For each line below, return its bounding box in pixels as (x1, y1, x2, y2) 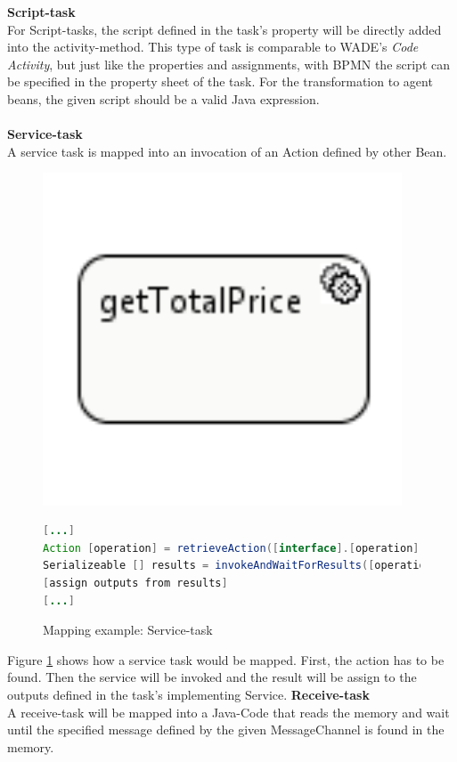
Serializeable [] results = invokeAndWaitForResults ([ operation (43, 559, 432, 572)
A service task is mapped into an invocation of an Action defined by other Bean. (7, 142, 447, 160)
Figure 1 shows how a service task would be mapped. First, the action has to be (7, 650, 445, 669)
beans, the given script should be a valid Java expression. (7, 89, 320, 108)
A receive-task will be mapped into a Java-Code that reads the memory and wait (7, 702, 450, 721)
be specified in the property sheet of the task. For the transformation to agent (7, 72, 433, 91)
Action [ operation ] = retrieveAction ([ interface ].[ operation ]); (43, 541, 432, 555)
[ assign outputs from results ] (43, 577, 228, 590)
